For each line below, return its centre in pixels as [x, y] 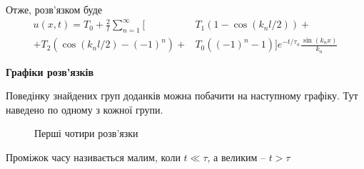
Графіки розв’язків [50, 71]
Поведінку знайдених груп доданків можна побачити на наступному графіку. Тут [182, 96]
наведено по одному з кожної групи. [85, 109]
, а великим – [236, 157]
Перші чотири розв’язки [86, 133]
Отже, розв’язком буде [54, 9]
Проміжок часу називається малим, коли [93, 157]
